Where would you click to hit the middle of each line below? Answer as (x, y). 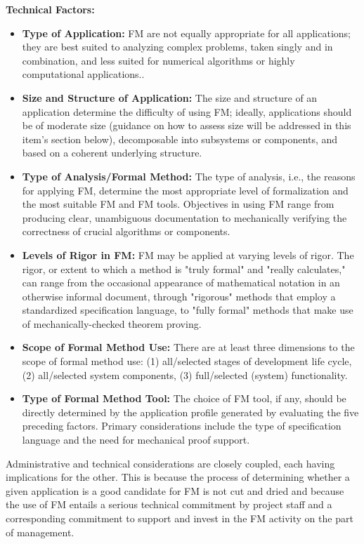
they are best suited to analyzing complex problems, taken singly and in (177, 47)
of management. (40, 532)
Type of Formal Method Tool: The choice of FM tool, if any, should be (184, 398)
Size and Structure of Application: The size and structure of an (170, 97)
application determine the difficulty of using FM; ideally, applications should (187, 111)
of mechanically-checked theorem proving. (112, 323)
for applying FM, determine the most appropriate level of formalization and (185, 190)
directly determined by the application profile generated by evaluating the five (190, 412)
